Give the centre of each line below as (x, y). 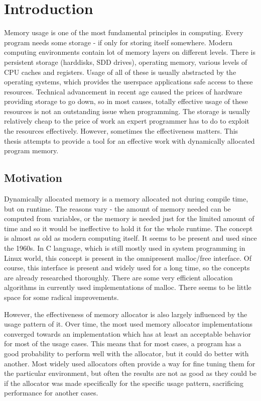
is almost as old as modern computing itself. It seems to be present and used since (130, 238)
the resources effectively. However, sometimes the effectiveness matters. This (121, 131)
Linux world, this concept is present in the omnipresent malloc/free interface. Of (128, 258)
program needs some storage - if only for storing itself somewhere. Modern (118, 42)
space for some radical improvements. (61, 297)
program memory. (31, 151)
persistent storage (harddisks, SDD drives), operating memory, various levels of (126, 62)
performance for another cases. (51, 393)
